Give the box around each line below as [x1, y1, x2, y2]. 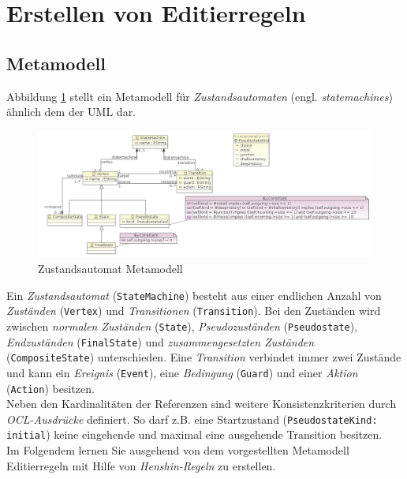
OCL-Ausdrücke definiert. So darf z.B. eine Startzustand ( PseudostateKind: [6, 410, 378, 427]
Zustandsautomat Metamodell [38, 260, 183, 277]
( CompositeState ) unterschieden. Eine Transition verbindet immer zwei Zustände [6, 349, 401, 365]
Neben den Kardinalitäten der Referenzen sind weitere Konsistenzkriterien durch [6, 395, 397, 412]
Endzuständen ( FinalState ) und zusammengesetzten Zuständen [6, 333, 315, 350]
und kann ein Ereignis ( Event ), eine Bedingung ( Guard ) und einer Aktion [6, 364, 358, 380]
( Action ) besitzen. [6, 380, 95, 396]
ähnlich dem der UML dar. [6, 103, 136, 120]
